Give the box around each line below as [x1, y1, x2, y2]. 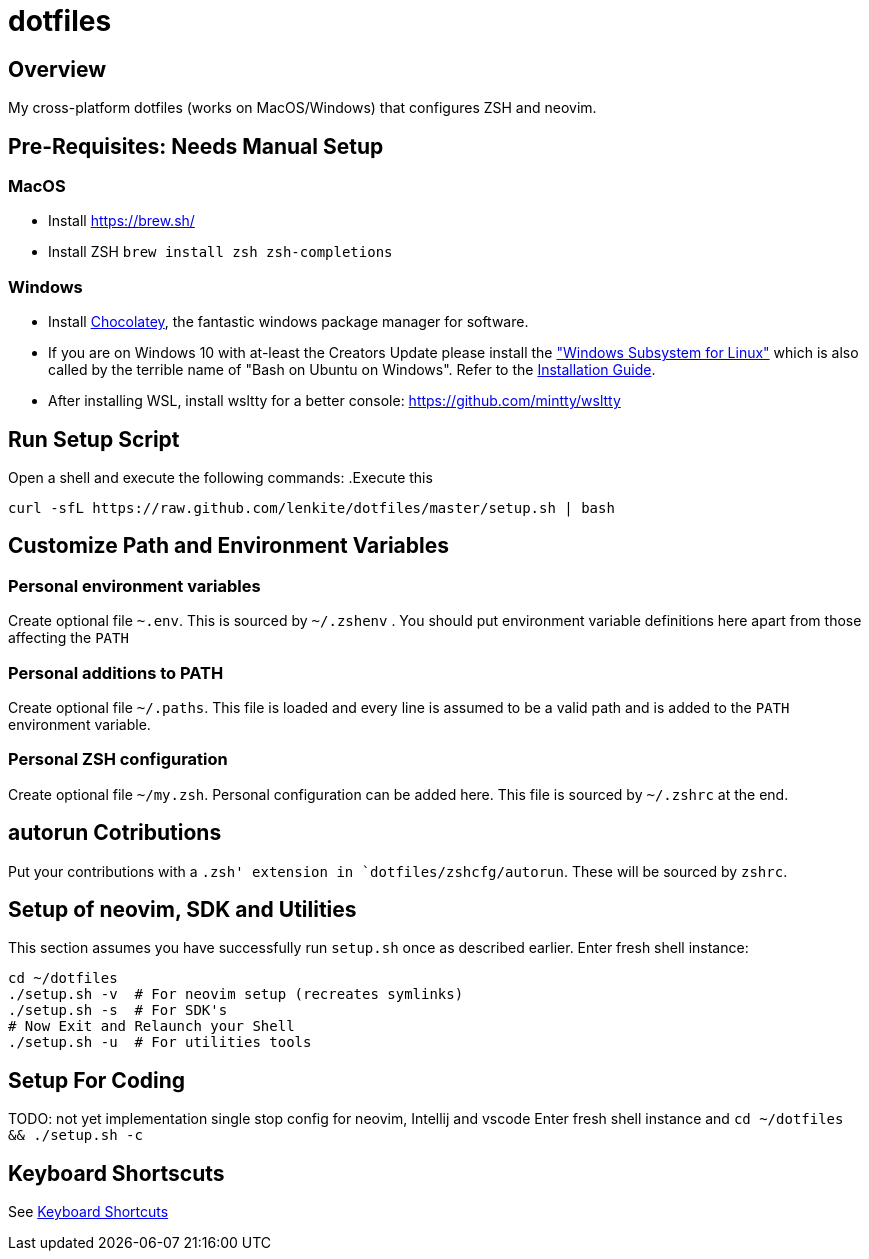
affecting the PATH [8, 629, 129, 647]
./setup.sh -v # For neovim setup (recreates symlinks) [8, 986, 464, 1003]
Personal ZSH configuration [8, 749, 228, 770]
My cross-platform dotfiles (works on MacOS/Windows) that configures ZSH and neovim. [8, 99, 597, 117]
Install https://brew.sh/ [48, 212, 195, 230]
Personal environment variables [8, 575, 261, 596]
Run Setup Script [8, 426, 180, 452]
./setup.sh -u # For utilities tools [8, 1034, 312, 1051]
